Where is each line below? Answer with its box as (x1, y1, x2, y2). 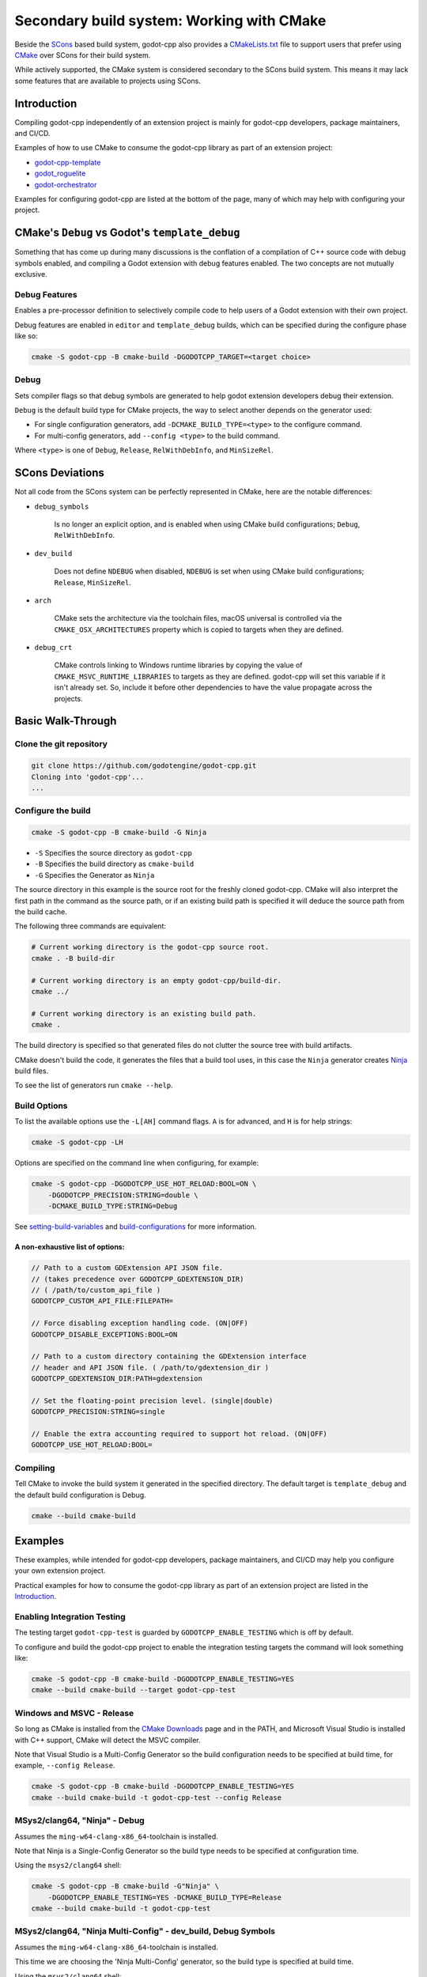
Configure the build (14, 805, 91, 816)
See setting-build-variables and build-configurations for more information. (14, 1222, 257, 1231)
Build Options (14, 1100, 68, 1111)
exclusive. (14, 270, 47, 279)
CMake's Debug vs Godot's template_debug (14, 226, 240, 240)
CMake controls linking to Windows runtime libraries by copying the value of (54, 660, 303, 670)
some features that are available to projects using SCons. (14, 76, 201, 85)
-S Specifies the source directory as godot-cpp (34, 849, 193, 858)
